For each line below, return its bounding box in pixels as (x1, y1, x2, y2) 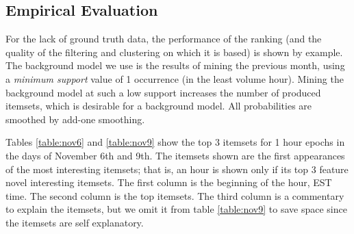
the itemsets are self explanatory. (5, 215, 144, 229)
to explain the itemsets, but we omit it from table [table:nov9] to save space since (5, 202, 347, 216)
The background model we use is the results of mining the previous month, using (5, 58, 345, 73)
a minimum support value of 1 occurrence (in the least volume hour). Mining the (5, 71, 344, 86)
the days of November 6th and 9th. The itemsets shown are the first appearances (5, 148, 345, 162)
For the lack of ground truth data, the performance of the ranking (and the (5, 31, 322, 46)
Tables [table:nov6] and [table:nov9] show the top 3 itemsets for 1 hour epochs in (5, 135, 345, 149)
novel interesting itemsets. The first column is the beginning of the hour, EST (5, 175, 332, 190)
